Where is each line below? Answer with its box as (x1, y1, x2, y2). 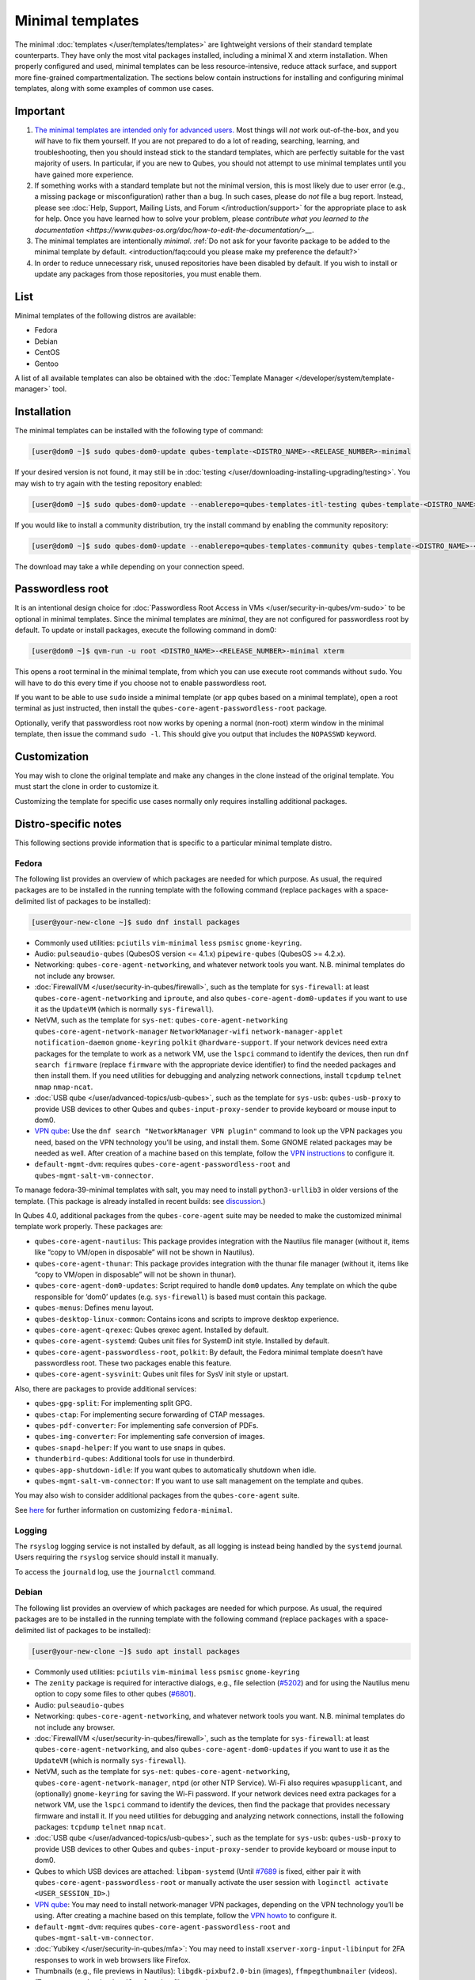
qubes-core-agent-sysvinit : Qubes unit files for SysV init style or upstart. (34, 1369, 289, 1379)
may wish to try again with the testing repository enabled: (14, 478, 203, 488)
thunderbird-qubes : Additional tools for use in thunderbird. (34, 1454, 235, 1464)
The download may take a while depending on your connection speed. (14, 562, 245, 571)
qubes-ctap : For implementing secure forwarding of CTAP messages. (34, 1410, 265, 1419)
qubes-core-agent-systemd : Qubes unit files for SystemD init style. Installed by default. (34, 1336, 330, 1346)
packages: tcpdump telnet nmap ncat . (34, 1822, 166, 1832)
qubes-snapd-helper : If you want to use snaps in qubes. (34, 1442, 226, 1453)
